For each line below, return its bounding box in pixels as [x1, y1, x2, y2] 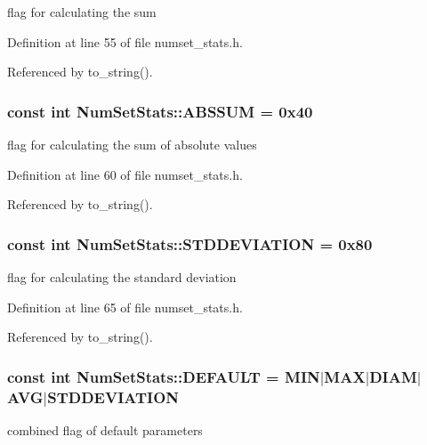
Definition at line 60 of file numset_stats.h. [7, 165, 243, 183]
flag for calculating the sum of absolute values [7, 135, 257, 153]
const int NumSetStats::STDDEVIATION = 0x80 [7, 232, 373, 255]
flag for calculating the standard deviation [7, 268, 237, 286]
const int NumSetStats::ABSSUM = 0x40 [7, 100, 313, 122]
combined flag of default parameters [7, 421, 203, 440]
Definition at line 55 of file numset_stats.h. [7, 32, 243, 51]
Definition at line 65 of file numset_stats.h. [7, 297, 243, 316]
